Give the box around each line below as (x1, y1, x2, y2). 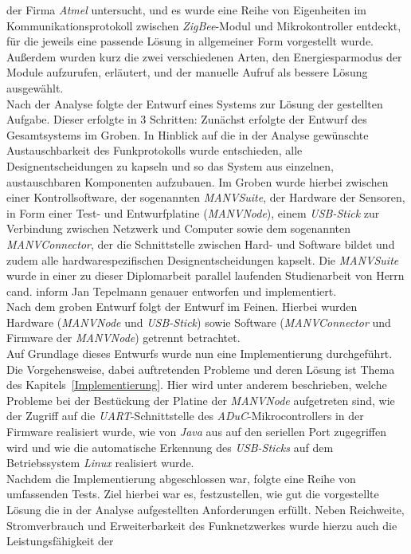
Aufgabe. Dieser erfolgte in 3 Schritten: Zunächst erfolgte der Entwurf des (6, 111, 367, 128)
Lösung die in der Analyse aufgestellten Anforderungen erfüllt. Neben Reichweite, (6, 501, 405, 517)
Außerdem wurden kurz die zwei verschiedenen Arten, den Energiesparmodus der (6, 48, 402, 65)
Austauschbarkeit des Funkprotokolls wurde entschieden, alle (6, 142, 303, 159)
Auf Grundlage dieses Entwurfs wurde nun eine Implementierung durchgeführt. (6, 345, 393, 362)
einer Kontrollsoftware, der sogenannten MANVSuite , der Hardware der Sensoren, (6, 189, 405, 206)
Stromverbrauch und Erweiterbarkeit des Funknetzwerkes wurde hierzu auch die (6, 517, 397, 533)
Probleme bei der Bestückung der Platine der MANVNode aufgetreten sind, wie (6, 391, 395, 408)
